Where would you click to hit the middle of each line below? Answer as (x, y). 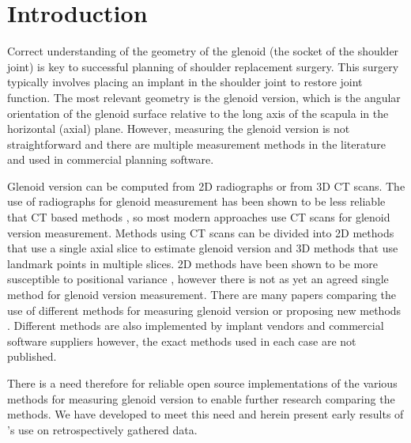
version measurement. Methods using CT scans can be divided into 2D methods (201, 232)
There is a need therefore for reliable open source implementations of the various (202, 383)
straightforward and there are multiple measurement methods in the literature (196, 144)
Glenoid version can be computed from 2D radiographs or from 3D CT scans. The (206, 186)
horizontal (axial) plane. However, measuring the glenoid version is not (179, 129)
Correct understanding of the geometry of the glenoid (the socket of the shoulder (203, 51)
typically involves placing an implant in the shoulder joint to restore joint (185, 82)
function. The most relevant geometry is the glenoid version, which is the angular (204, 97)
